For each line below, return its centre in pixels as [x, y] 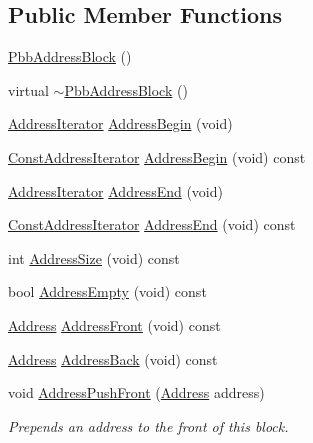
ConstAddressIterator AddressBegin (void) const [157, 156]
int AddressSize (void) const [94, 257]
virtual [28, 89]
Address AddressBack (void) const [113, 358]
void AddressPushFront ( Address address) [136, 392]
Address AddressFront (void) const [114, 324]
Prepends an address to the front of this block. [148, 425]
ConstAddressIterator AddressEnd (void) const [152, 224]
